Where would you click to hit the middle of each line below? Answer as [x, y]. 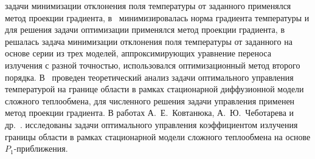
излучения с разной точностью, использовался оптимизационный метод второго [153, 65]
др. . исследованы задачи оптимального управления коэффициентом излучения [151, 124]
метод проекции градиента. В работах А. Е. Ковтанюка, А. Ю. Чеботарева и [150, 113]
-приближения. [41, 148]
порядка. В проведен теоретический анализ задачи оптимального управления [149, 77]
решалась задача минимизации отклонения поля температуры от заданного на [149, 41]
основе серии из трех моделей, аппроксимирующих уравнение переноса [138, 53]
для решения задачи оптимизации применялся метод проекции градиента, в [145, 29]
